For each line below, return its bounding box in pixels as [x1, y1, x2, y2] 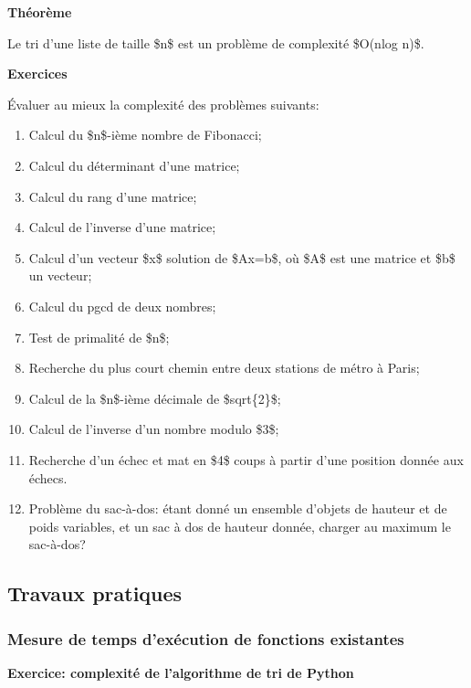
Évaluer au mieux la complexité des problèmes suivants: [7, 94, 319, 113]
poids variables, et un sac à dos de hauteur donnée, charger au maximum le [28, 516, 451, 535]
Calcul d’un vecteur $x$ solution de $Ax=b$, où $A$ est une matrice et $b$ [28, 248, 455, 267]
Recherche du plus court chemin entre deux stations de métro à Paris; [28, 358, 420, 377]
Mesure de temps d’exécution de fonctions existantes [7, 627, 404, 650]
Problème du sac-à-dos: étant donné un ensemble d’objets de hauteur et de [28, 499, 447, 518]
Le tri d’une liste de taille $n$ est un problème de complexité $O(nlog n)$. [7, 33, 424, 52]
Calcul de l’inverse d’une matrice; [28, 217, 216, 237]
